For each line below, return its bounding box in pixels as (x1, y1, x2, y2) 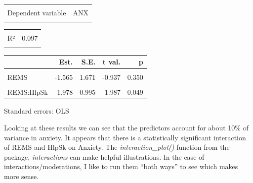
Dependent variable (7, 7, 66, 17)
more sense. (4, 171, 39, 182)
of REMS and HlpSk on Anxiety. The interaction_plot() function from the (4, 142, 230, 152)
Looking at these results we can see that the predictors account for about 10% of (4, 122, 249, 133)
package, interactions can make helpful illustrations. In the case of (4, 151, 205, 162)
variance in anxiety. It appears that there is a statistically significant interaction (4, 132, 246, 142)
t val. (102, 57, 121, 67)
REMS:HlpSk (7, 87, 48, 97)
